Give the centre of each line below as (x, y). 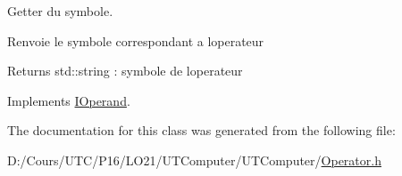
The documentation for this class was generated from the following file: (201, 130)
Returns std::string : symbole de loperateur (125, 71)
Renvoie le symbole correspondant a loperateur (136, 40)
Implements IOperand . (69, 100)
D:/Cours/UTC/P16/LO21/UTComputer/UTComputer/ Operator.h (194, 160)
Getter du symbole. (60, 11)
